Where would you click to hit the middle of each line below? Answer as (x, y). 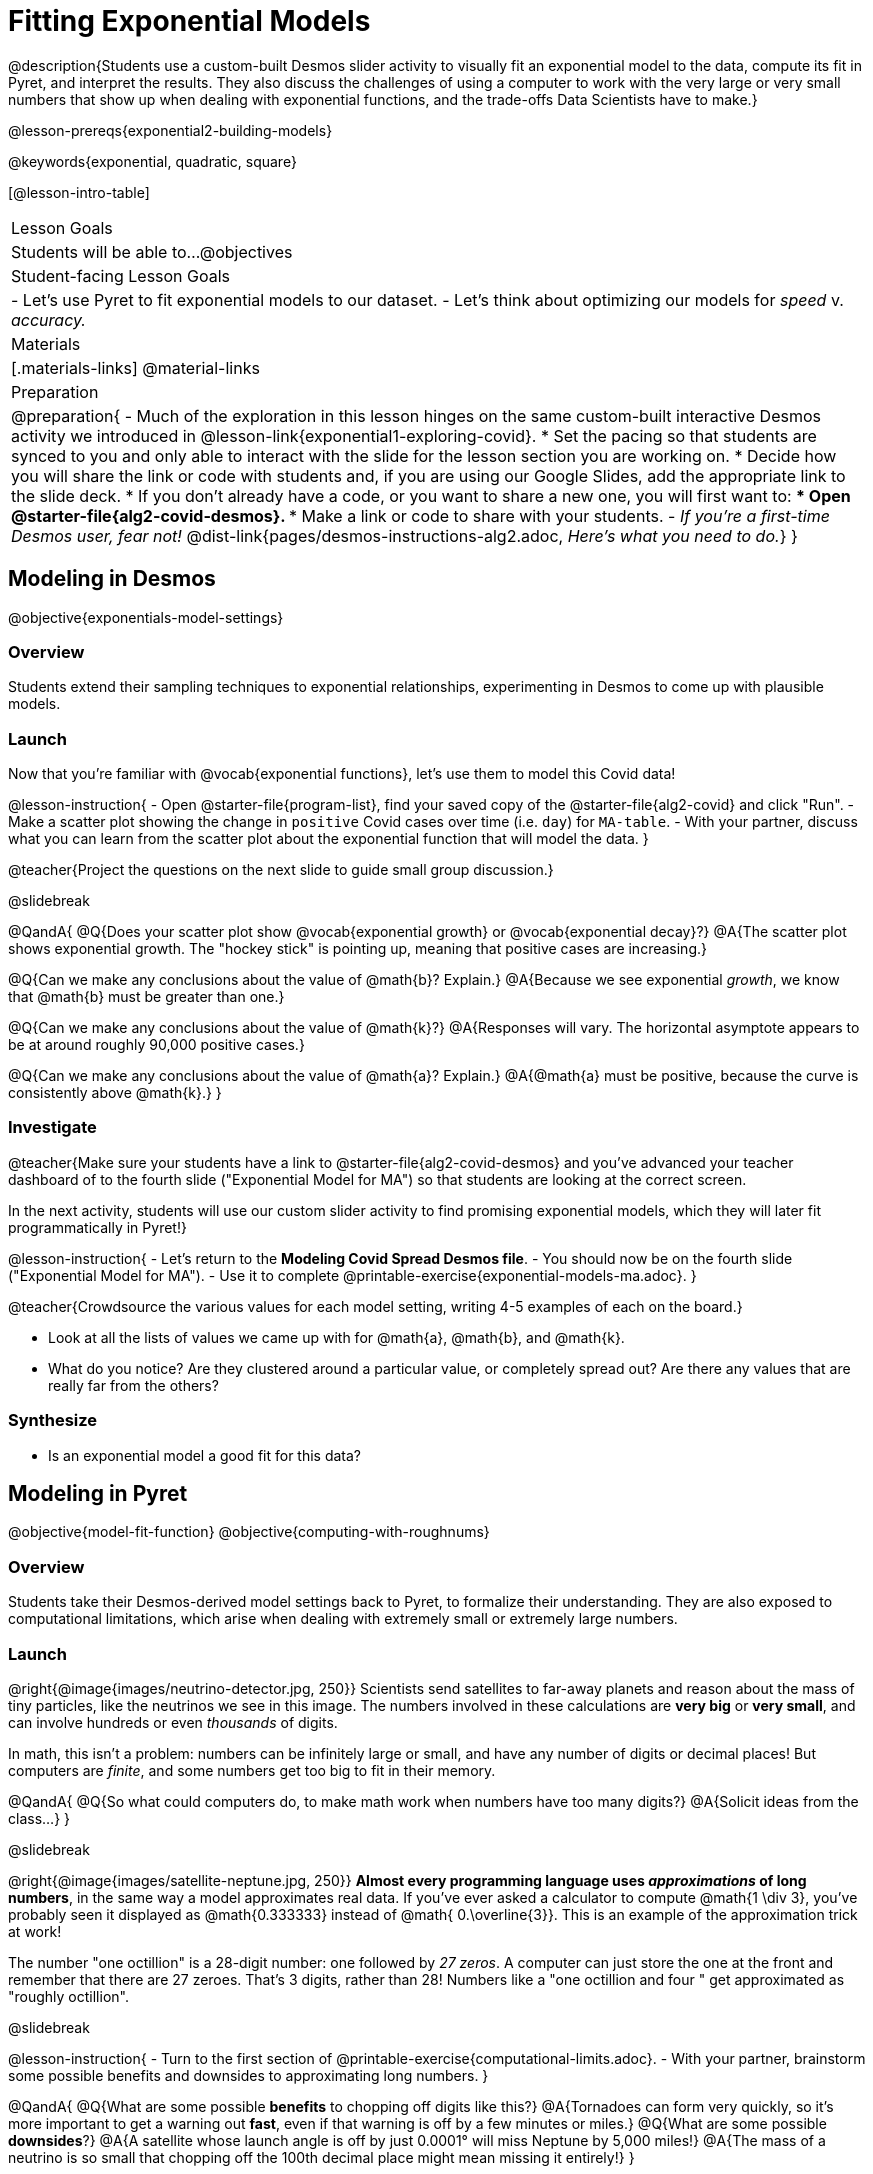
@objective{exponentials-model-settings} (146, 617)
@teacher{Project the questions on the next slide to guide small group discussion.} (281, 870)
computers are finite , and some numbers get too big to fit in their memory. (252, 1770)
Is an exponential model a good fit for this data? (205, 1455)
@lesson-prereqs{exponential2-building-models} (170, 130)
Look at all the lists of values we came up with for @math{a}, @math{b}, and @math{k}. (336, 1337)
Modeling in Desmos (112, 579)
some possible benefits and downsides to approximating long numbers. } (248, 2075)
